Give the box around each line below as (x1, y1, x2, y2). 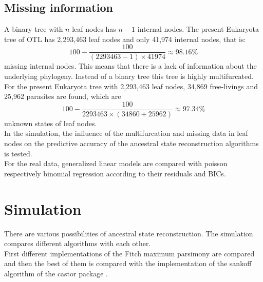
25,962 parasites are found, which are (4, 91, 121, 102)
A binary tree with (4, 24, 63, 34)
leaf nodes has (72, 24, 116, 34)
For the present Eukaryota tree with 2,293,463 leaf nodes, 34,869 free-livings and (4, 80, 258, 91)
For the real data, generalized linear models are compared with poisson (4, 158, 228, 169)
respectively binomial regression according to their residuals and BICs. (4, 168, 226, 178)
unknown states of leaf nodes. (4, 117, 97, 128)
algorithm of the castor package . (4, 268, 108, 278)
